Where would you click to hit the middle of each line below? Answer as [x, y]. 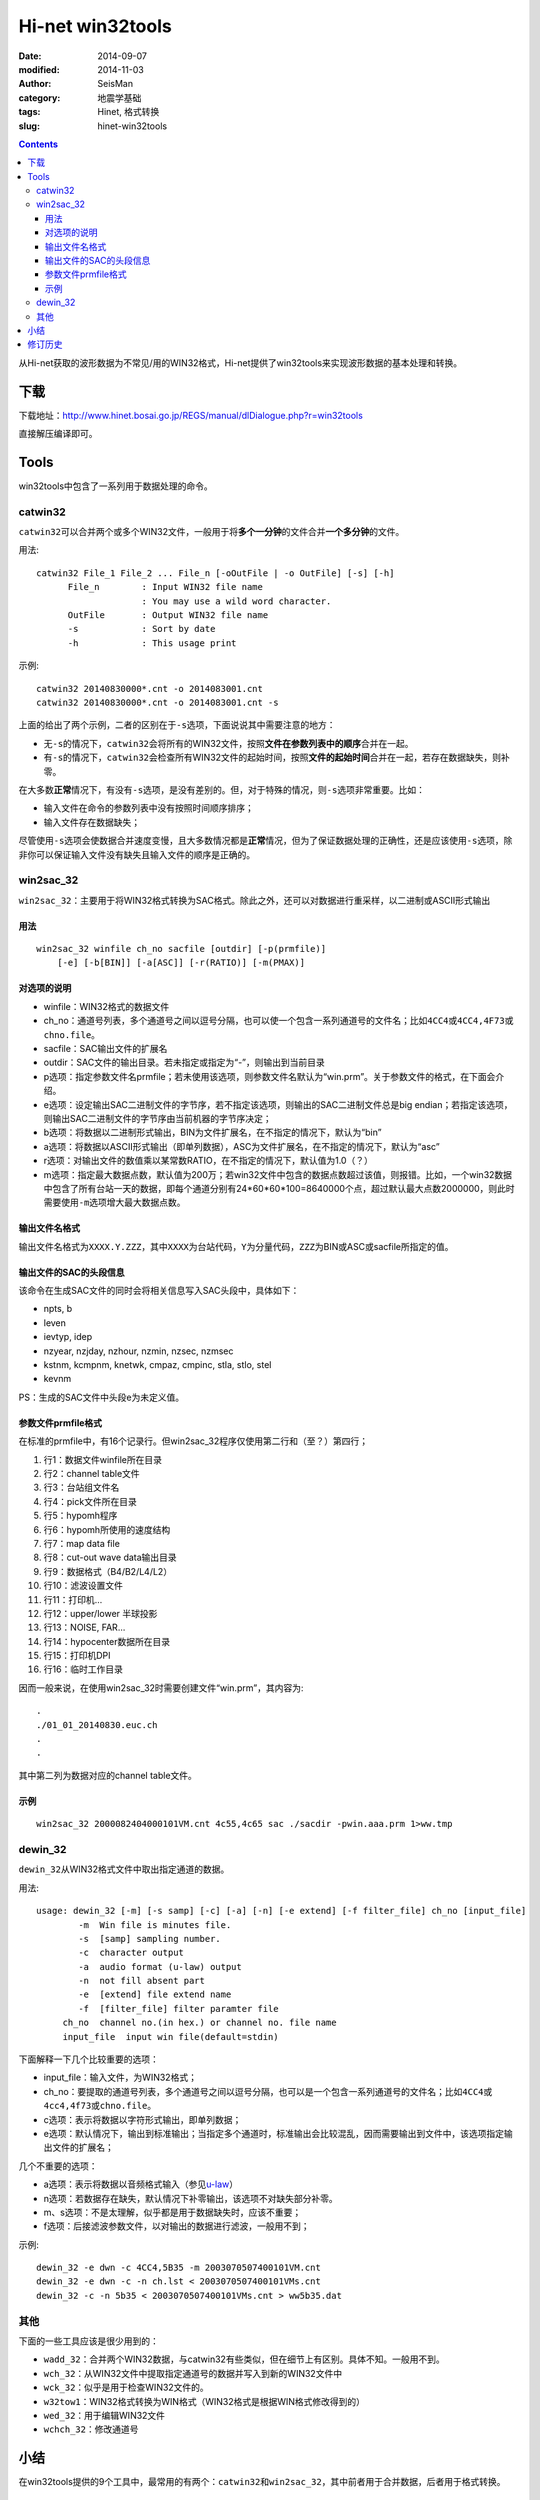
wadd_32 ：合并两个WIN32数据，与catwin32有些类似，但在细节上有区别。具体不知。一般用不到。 [244, 2359]
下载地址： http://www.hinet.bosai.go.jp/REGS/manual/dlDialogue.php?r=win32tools [191, 415]
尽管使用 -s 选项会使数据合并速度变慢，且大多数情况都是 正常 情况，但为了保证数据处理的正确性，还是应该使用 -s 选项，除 [265, 841]
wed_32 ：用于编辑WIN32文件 [104, 2415]
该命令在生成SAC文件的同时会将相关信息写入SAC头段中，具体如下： [159, 1291]
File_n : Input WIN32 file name [165, 587]
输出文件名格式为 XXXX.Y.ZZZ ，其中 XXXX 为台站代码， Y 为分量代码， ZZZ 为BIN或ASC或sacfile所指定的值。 [236, 1246]
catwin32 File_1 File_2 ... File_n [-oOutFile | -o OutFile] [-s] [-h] [215, 573]
